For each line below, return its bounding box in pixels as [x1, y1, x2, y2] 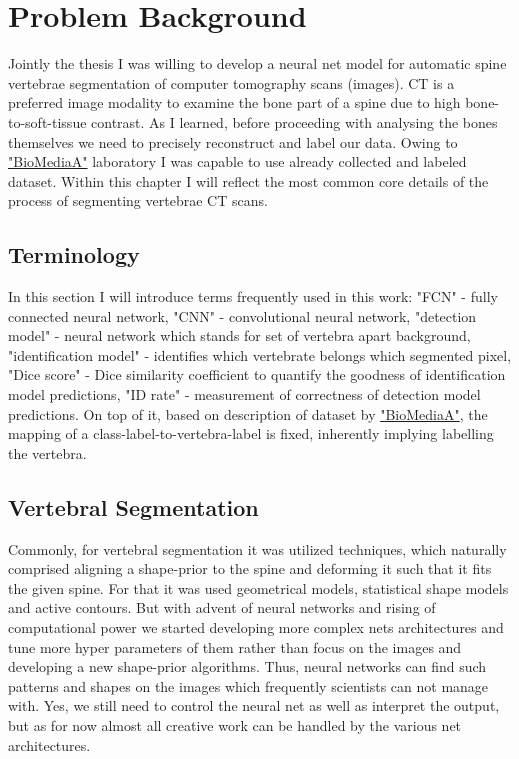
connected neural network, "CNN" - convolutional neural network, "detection [8, 305, 477, 326]
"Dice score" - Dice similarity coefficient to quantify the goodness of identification [8, 364, 506, 385]
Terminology [8, 239, 140, 270]
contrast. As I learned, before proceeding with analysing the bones [91, 111, 498, 132]
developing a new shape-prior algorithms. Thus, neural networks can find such [8, 656, 487, 677]
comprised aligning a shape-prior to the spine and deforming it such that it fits [8, 558, 492, 579]
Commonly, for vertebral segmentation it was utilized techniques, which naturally [8, 538, 507, 559]
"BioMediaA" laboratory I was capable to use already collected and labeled [8, 151, 467, 172]
